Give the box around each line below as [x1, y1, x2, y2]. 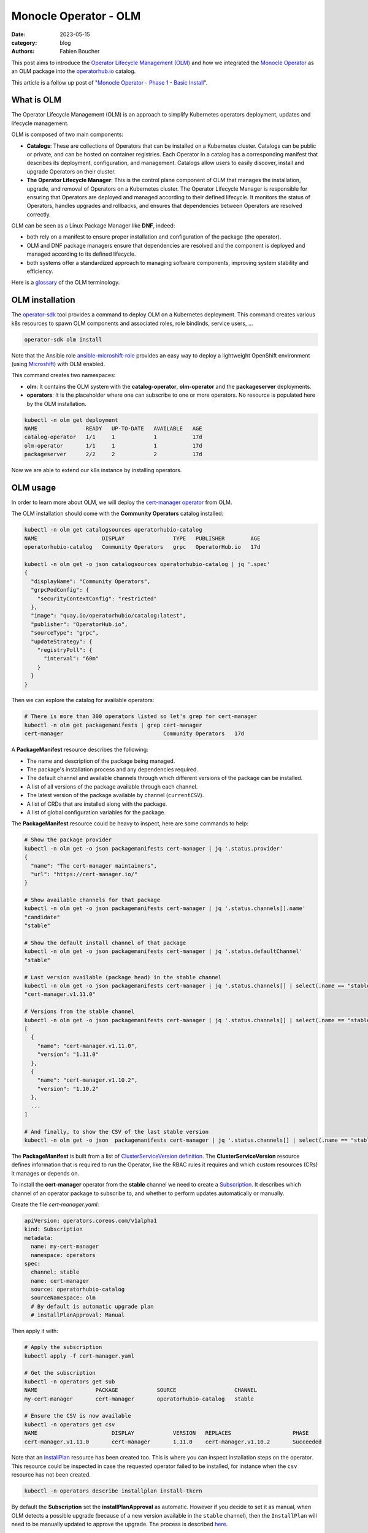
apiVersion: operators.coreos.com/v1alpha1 [24, 1217, 158, 1224]
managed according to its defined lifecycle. [26, 250, 136, 258]
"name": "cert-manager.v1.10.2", [37, 1077, 138, 1084]
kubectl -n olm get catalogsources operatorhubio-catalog [24, 526, 202, 533]
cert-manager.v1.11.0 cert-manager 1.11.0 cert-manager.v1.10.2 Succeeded [24, 1438, 322, 1445]
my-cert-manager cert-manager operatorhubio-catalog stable [24, 1395, 255, 1402]
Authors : [11, 48, 35, 55]
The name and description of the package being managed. [26, 757, 175, 765]
